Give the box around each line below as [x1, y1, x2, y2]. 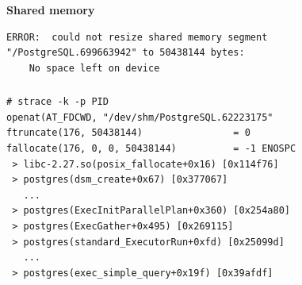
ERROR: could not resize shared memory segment [6, 31, 268, 43]
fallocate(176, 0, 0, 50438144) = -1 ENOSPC [6, 143, 296, 154]
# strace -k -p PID [6, 96, 109, 108]
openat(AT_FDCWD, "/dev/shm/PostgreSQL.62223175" [6, 111, 273, 123]
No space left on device [29, 62, 160, 74]
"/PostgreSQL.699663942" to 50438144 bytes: [6, 47, 245, 59]
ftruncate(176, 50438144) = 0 [6, 127, 250, 139]
